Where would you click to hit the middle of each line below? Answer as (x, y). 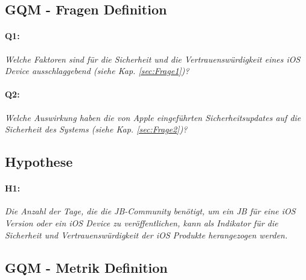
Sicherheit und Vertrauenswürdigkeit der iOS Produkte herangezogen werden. (146, 235)
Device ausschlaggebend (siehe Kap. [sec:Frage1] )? (97, 71)
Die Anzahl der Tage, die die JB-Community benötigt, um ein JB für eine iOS (150, 211)
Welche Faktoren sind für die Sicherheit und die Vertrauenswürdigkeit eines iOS (153, 59)
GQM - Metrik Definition (86, 267)
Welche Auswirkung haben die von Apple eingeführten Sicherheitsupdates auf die (153, 117)
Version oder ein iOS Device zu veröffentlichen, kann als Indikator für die (142, 222)
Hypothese (39, 162)
